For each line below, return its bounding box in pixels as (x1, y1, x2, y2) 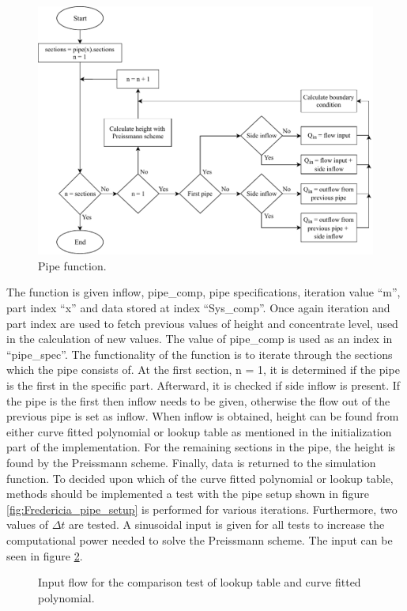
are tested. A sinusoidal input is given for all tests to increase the (69, 516, 385, 533)
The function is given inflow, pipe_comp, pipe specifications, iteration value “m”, (6, 284, 401, 300)
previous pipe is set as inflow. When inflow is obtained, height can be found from (6, 408, 399, 424)
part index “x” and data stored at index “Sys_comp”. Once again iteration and (6, 300, 390, 316)
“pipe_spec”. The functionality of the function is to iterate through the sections (6, 345, 393, 362)
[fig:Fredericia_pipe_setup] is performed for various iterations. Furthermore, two (6, 500, 398, 517)
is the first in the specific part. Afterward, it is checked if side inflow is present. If (6, 377, 401, 394)
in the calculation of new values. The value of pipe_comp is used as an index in (6, 330, 393, 347)
